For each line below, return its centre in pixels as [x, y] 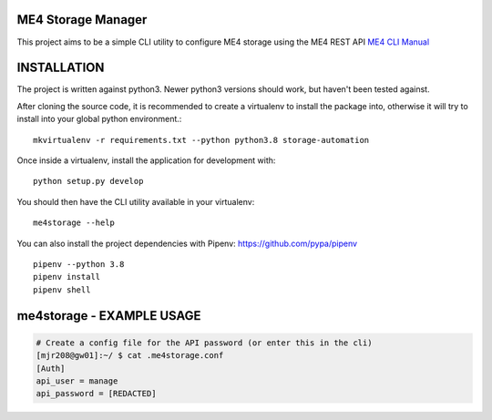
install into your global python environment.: [99, 119]
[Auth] [51, 368]
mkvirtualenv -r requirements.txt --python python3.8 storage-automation [201, 140]
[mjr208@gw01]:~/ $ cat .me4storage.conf [130, 356]
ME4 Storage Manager [82, 20]
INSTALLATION [61, 68]
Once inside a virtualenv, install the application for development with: [146, 160]
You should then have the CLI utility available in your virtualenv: [136, 201]
